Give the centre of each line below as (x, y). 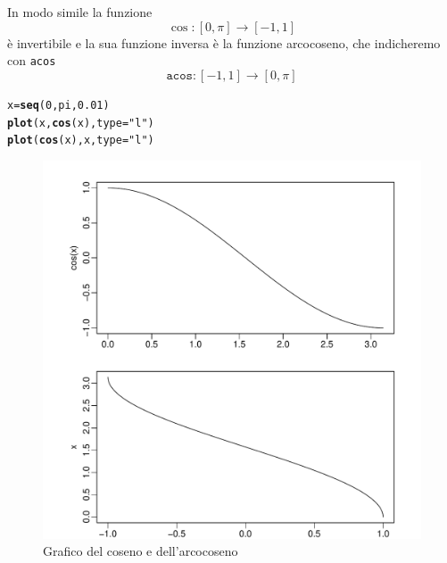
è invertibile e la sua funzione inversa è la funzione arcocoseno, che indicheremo (224, 42)
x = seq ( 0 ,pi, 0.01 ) (58, 105)
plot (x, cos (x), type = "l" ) (81, 123)
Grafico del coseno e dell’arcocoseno (141, 551)
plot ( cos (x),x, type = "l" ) (81, 141)
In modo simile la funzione (80, 12)
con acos (32, 60)
